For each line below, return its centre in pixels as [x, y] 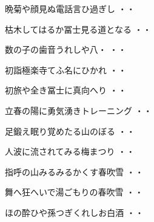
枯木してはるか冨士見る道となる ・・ [78, 29]
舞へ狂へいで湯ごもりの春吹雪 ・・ [74, 192]
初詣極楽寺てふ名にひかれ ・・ [66, 69]
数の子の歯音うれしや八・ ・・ [66, 49]
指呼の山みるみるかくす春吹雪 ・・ [74, 171]
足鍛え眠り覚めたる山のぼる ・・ [70, 131]
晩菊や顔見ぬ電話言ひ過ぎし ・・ [70, 8]
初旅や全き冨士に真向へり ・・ [66, 90]
